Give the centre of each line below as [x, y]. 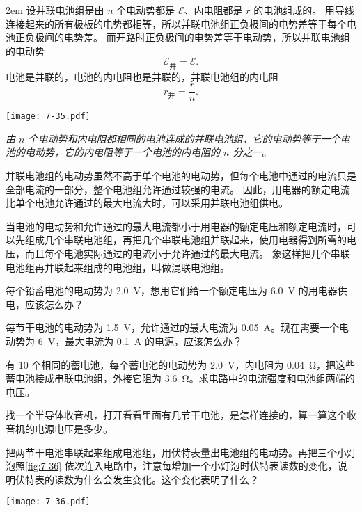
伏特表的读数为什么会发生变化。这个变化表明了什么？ [137, 479]
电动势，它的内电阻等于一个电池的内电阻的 [122, 152]
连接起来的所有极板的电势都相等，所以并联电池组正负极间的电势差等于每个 [176, 23]
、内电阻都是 [213, 10]
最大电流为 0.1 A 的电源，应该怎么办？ [154, 341]
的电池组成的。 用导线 [304, 10]
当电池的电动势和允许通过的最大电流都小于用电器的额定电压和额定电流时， [176, 226]
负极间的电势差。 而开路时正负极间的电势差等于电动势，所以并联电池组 [187, 37]
